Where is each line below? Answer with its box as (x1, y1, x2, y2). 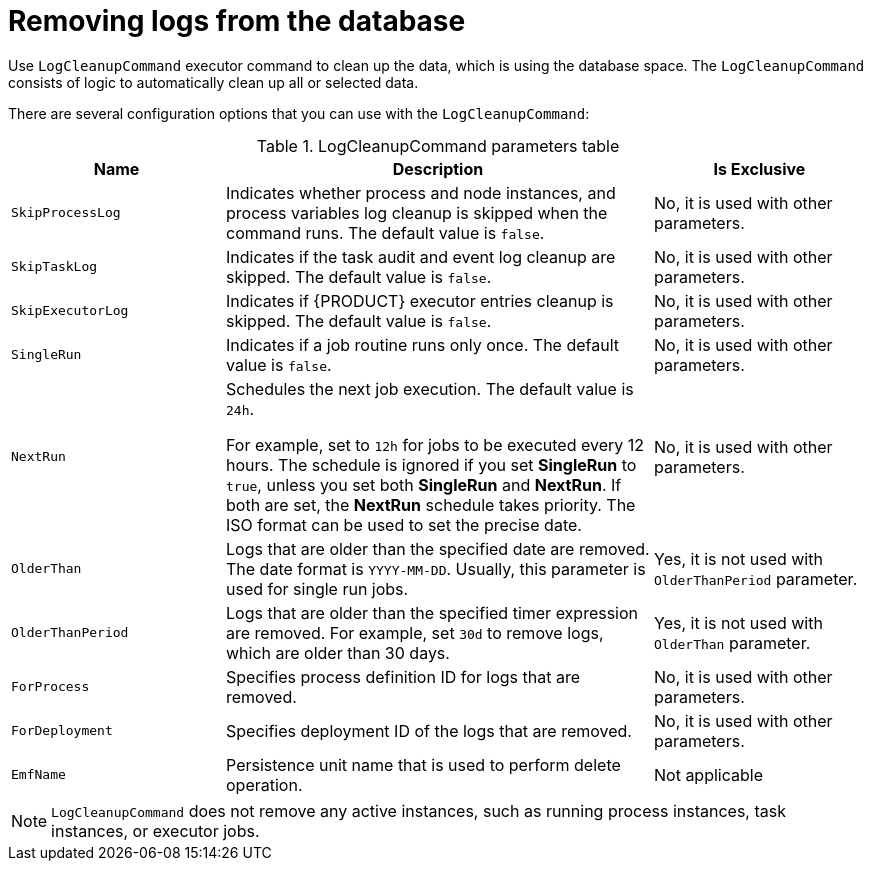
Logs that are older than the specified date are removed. (226, 538, 650, 559)
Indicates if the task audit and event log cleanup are (226, 246, 616, 267)
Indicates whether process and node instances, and (226, 182, 616, 203)
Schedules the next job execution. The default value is (226, 378, 634, 399)
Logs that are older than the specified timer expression (226, 602, 639, 623)
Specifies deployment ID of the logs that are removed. (226, 720, 632, 741)
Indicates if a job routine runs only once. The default (226, 334, 620, 355)
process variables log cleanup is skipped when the (226, 202, 608, 223)
